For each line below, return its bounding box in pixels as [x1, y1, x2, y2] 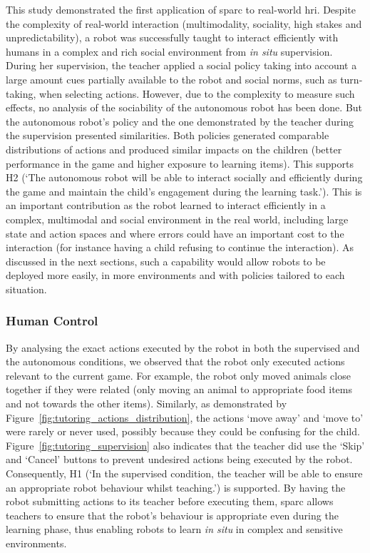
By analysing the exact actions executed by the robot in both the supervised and [6, 340, 360, 355]
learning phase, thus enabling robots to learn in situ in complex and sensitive [6, 522, 343, 537]
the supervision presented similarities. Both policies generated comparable [6, 128, 329, 143]
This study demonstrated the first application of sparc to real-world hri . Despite [6, 2, 356, 16]
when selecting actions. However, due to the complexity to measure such [39, 86, 355, 101]
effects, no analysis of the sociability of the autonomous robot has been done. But [6, 100, 363, 115]
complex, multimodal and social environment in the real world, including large [6, 211, 349, 226]
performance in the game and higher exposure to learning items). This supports [6, 156, 354, 171]
